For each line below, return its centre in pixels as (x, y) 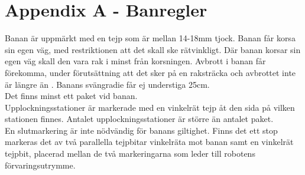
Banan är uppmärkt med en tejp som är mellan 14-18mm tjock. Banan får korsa (150, 38)
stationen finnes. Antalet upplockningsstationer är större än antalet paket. (139, 119)
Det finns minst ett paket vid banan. (71, 96)
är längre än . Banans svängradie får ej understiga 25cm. (107, 84)
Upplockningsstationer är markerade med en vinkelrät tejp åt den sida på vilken (150, 107)
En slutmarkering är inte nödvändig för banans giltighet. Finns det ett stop (141, 130)
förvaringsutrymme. (40, 165)
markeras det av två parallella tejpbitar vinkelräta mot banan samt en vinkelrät (149, 142)
